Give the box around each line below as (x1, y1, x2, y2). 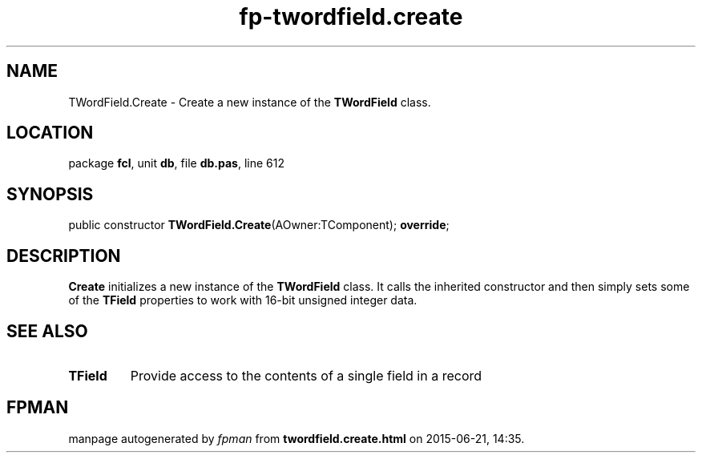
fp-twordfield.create (239, 3, 463, 30)
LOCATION (6, 123, 94, 143)
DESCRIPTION (6, 245, 121, 266)
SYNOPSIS (6, 183, 94, 204)
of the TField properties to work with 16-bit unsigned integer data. (68, 293, 418, 308)
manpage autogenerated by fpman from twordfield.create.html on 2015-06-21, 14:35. (68, 431, 525, 445)
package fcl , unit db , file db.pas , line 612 (68, 156, 284, 171)
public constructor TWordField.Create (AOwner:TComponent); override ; (68, 218, 450, 232)
